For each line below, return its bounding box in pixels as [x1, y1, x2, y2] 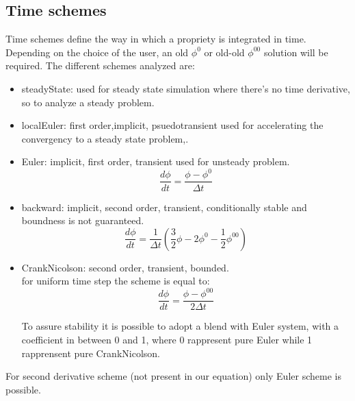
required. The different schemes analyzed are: [5, 58, 195, 73]
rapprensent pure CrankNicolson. [21, 345, 160, 360]
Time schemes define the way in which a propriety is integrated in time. [5, 32, 306, 46]
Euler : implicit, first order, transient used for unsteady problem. [21, 154, 290, 169]
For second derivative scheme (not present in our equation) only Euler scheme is [5, 369, 341, 383]
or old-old [204, 45, 245, 59]
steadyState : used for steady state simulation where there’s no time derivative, [21, 81, 350, 95]
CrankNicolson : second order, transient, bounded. [21, 260, 229, 274]
